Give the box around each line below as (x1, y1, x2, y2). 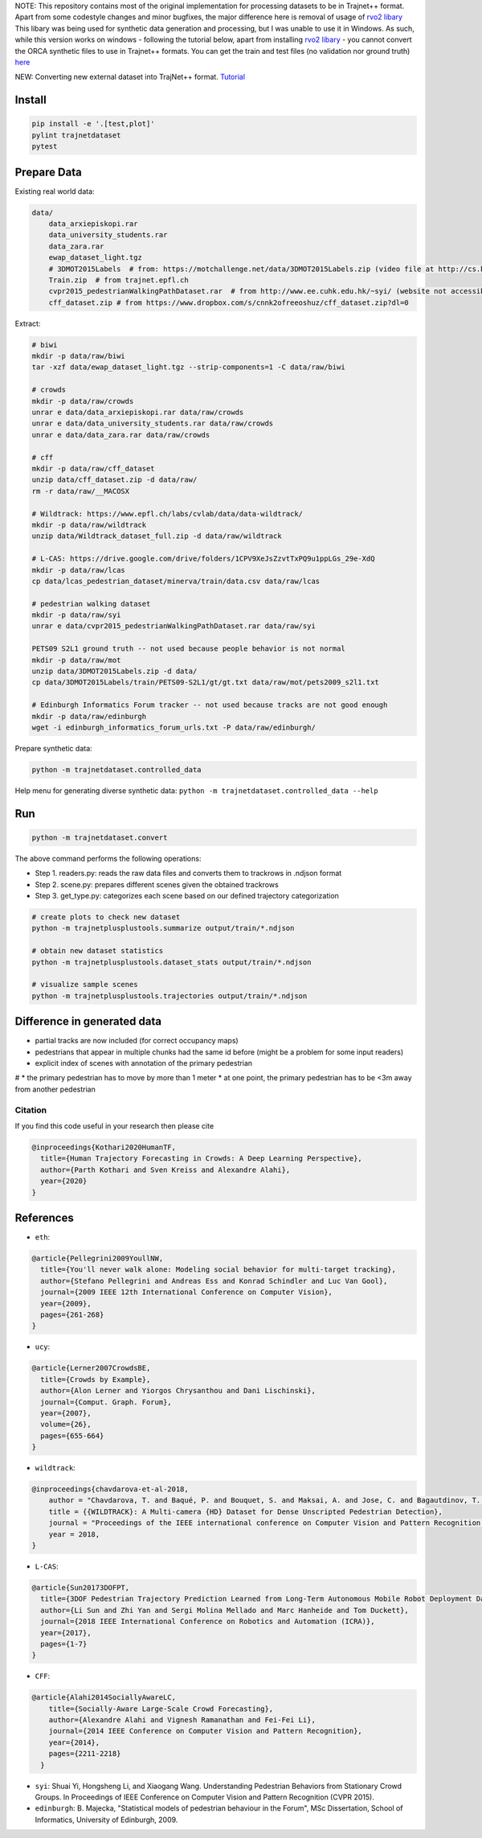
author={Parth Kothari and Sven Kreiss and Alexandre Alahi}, (40, 1165, 291, 1174)
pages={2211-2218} (48, 1750, 121, 1758)
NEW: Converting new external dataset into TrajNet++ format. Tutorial (14, 72, 245, 82)
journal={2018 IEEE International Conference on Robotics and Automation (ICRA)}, (40, 1617, 375, 1626)
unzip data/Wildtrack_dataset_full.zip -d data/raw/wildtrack (31, 532, 282, 541)
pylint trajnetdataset (31, 130, 121, 140)
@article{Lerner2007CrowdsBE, (31, 1363, 151, 1373)
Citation (14, 1104, 47, 1116)
